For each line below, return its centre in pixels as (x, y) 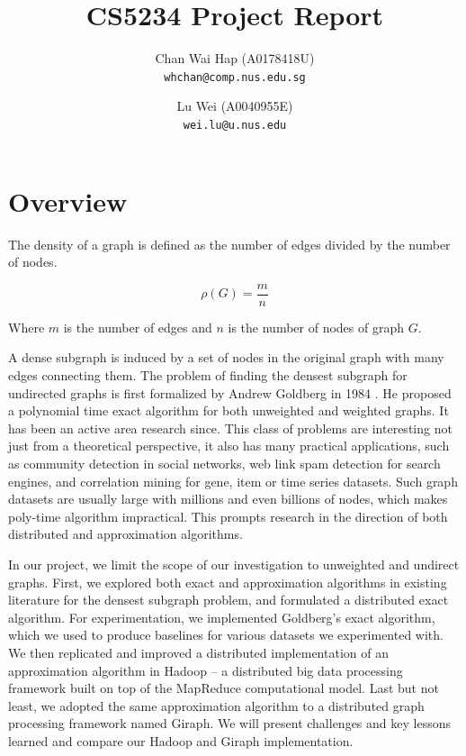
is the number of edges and (138, 327)
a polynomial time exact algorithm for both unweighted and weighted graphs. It (229, 410)
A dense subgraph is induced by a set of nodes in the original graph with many (226, 357)
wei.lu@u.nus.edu (235, 125)
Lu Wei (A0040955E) (235, 106)
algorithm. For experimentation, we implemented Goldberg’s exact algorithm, (222, 617)
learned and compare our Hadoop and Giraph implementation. (181, 740)
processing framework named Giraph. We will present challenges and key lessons (229, 723)
